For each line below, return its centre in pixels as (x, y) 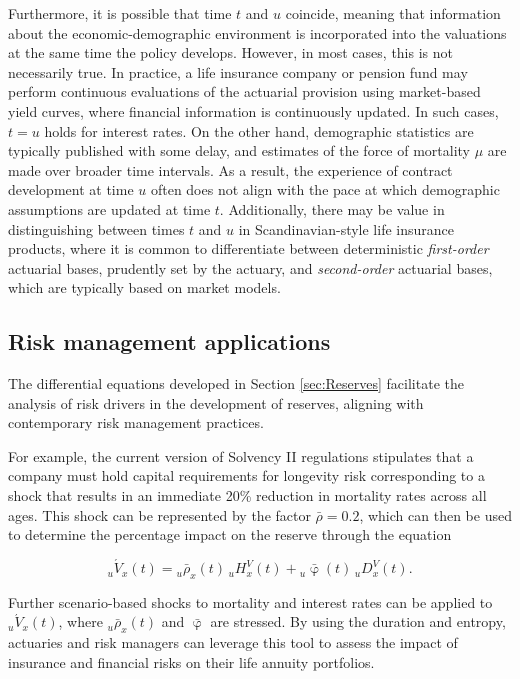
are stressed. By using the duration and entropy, (358, 621)
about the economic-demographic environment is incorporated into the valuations (257, 32)
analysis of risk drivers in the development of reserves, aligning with (216, 402)
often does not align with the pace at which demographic (325, 189)
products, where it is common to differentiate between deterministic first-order (248, 248)
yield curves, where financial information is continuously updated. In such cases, (253, 110)
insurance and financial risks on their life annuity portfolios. (191, 661)
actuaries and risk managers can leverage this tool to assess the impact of (233, 642)
